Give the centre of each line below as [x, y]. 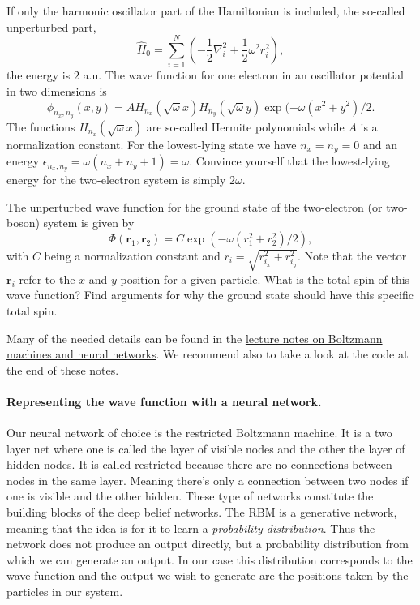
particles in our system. [65, 592]
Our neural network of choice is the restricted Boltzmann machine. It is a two [199, 433]
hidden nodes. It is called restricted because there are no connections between [199, 464]
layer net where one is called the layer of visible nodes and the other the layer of [206, 448]
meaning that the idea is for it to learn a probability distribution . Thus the [191, 528]
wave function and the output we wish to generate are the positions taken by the [208, 575]
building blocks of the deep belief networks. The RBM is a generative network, [202, 512]
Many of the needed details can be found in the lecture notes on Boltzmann [195, 338]
